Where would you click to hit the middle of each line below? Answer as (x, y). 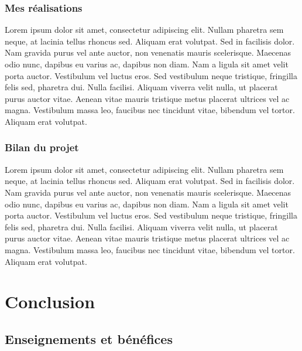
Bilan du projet (42, 147)
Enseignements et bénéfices (89, 338)
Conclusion (50, 301)
